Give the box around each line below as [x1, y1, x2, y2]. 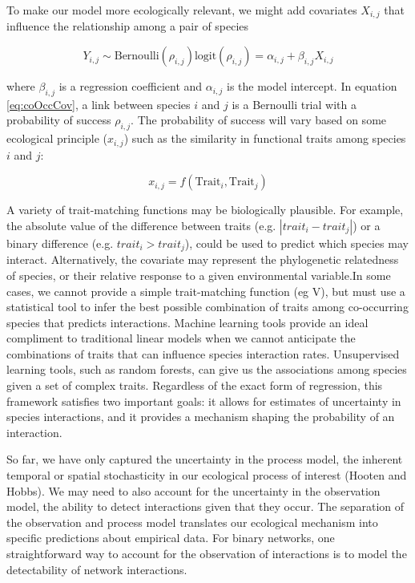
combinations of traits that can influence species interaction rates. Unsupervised [6, 345, 400, 362]
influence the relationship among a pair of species [6, 18, 249, 34]
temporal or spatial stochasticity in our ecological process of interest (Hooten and [6, 467, 407, 484]
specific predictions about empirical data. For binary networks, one [6, 529, 335, 546]
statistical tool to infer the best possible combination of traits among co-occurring [6, 298, 409, 315]
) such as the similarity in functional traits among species [123, 130, 406, 147]
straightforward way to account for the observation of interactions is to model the [6, 545, 407, 562]
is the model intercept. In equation [226, 78, 397, 95]
